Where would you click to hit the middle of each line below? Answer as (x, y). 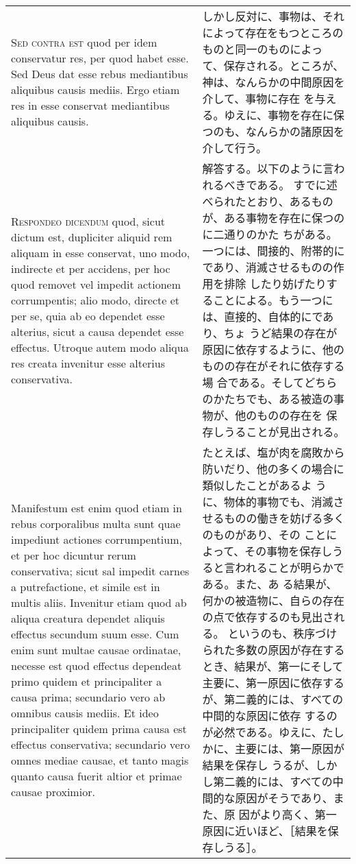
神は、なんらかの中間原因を (274, 82)
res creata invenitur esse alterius (88, 363)
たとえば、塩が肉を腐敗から (274, 452)
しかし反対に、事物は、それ (273, 16)
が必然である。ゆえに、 (262, 732)
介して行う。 (235, 148)
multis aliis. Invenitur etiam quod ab (99, 602)
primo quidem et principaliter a (87, 681)
